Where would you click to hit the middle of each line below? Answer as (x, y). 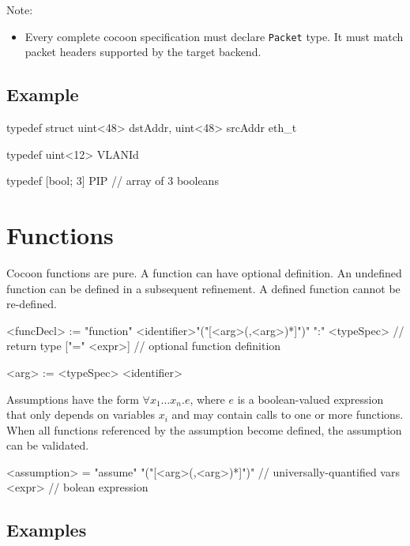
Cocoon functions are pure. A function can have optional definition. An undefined (204, 272)
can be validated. (48, 445)
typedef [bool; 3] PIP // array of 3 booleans (113, 181)
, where (207, 399)
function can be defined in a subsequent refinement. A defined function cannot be (203, 288)
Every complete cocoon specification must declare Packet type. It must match (214, 36)
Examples (47, 530)
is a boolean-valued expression (310, 399)
